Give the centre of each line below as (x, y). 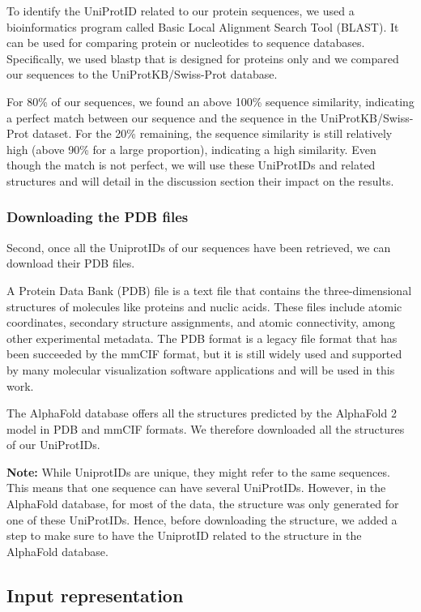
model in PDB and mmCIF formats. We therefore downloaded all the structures (206, 428)
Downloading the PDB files (98, 217)
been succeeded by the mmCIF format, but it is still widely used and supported (204, 354)
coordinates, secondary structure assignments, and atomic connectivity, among (201, 322)
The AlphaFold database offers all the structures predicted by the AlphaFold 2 (202, 413)
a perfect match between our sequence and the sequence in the (162, 117)
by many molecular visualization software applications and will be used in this (201, 369)
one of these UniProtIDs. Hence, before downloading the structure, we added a (202, 519)
